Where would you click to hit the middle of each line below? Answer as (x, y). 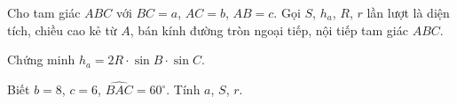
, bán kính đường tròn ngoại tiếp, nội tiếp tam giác (269, 30)
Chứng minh (41, 59)
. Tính (183, 89)
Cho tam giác (44, 12)
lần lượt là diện (408, 12)
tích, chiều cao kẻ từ (62, 30)
